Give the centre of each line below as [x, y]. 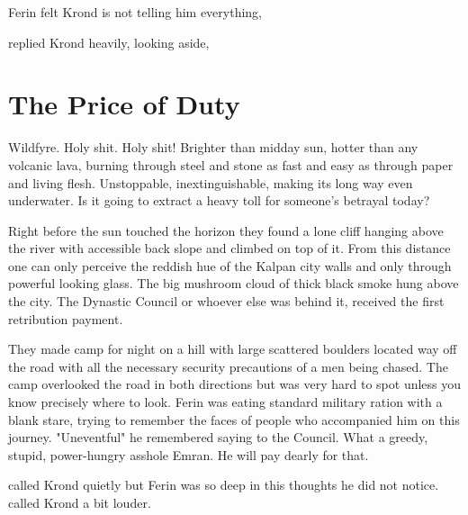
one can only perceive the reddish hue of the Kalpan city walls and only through [230, 265]
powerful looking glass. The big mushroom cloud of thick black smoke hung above [234, 283]
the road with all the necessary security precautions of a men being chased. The [228, 366]
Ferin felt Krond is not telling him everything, [135, 12]
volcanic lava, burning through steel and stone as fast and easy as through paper [231, 164]
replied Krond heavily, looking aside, [109, 42]
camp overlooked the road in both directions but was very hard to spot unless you [235, 384]
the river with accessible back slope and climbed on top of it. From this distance [229, 248]
